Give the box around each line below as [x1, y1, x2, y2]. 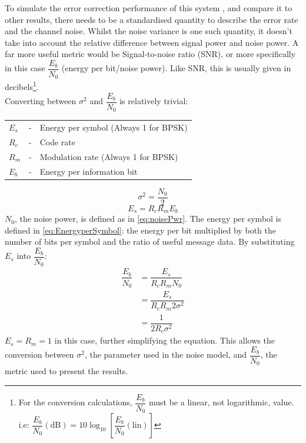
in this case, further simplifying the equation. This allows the [54, 334, 275, 347]
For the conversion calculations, [18, 396, 132, 408]
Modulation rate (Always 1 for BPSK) [39, 150, 178, 162]
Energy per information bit [39, 165, 138, 177]
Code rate [39, 135, 76, 148]
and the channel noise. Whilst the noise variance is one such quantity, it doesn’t [5, 25, 292, 37]
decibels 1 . [5, 79, 39, 93]
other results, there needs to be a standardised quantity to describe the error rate [5, 13, 298, 25]
